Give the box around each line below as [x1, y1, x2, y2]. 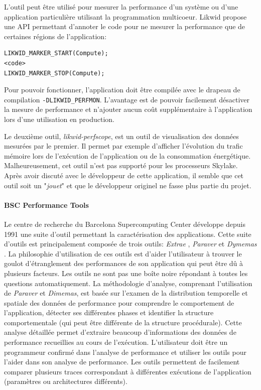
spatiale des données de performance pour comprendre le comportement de [4, 297, 234, 308]
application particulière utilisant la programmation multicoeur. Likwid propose [4, 11, 247, 22]
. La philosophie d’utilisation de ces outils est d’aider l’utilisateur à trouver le [4, 248, 242, 258]
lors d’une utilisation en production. [4, 114, 115, 124]
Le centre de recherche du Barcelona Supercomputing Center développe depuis [4, 218, 245, 229]
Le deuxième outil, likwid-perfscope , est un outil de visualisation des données [4, 131, 239, 141]
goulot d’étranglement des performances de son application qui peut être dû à [4, 258, 243, 269]
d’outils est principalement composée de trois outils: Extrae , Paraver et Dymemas [4, 238, 257, 249]
